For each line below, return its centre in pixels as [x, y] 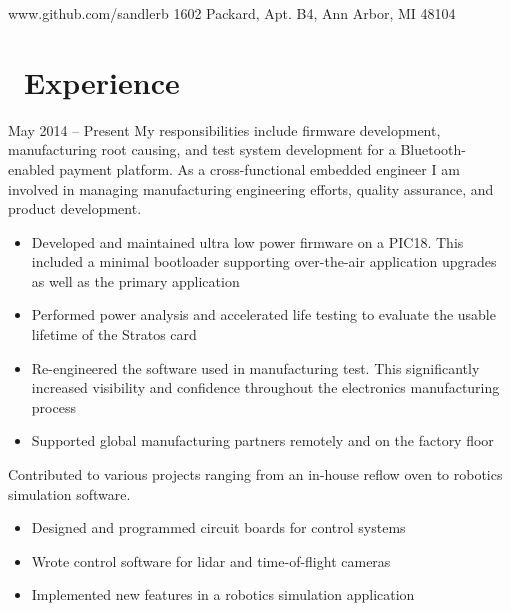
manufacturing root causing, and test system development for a [202, 149]
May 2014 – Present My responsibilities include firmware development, [224, 129]
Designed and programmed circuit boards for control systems [218, 527]
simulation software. [69, 493]
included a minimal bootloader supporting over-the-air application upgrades [264, 261]
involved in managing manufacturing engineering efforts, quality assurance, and [251, 188]
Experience [102, 81]
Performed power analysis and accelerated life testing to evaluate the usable [263, 314]
